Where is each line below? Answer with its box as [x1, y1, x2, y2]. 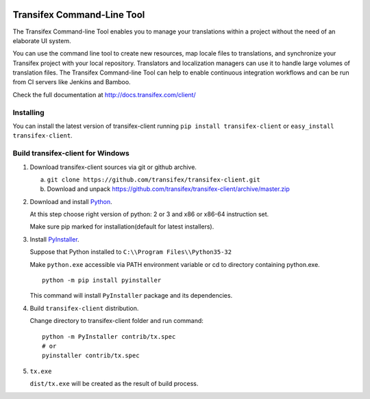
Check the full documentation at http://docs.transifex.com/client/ [12, 90, 196, 99]
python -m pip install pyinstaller [42, 276, 162, 284]
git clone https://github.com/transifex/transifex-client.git [47, 175, 260, 183]
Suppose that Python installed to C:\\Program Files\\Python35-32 [29, 248, 232, 256]
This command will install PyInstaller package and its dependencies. [29, 292, 233, 300]
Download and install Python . [29, 197, 112, 205]
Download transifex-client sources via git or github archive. [29, 163, 197, 171]
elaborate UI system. [12, 36, 71, 44]
